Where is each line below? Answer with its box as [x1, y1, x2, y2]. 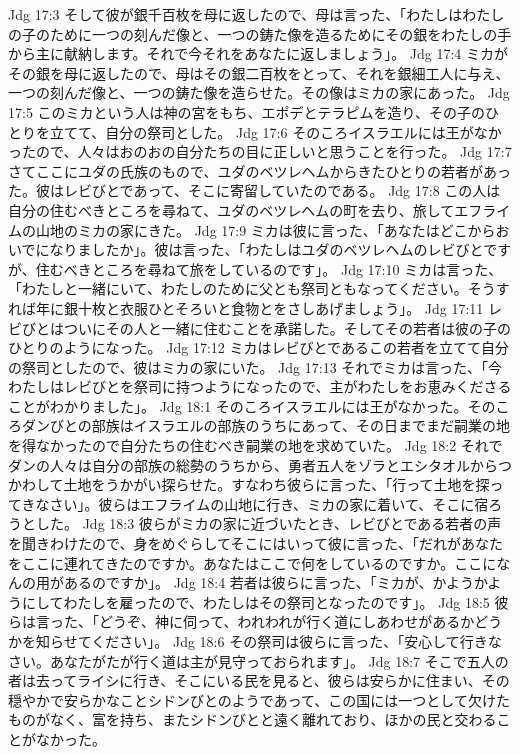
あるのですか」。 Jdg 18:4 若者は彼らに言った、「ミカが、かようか [63, 572, 488, 593]
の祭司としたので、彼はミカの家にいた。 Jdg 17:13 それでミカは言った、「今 [8, 356, 502, 377]
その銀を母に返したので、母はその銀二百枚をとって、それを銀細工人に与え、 [8, 62, 510, 83]
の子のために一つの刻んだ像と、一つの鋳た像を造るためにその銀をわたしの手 [8, 23, 512, 44]
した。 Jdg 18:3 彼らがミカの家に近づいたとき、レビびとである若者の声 [35, 513, 502, 534]
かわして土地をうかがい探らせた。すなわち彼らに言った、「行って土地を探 [8, 474, 490, 495]
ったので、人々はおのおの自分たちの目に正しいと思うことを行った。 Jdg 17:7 [8, 141, 512, 162]
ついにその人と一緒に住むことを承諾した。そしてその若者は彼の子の [63, 317, 511, 338]
